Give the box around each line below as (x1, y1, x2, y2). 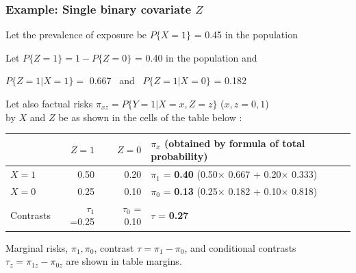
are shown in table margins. (66, 254, 182, 268)
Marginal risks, (5, 240, 68, 255)
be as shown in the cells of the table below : (58, 109, 242, 124)
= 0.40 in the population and (134, 50, 257, 64)
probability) (151, 149, 208, 164)
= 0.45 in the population (194, 27, 298, 42)
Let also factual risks (5, 96, 93, 110)
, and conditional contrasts (184, 240, 296, 255)
